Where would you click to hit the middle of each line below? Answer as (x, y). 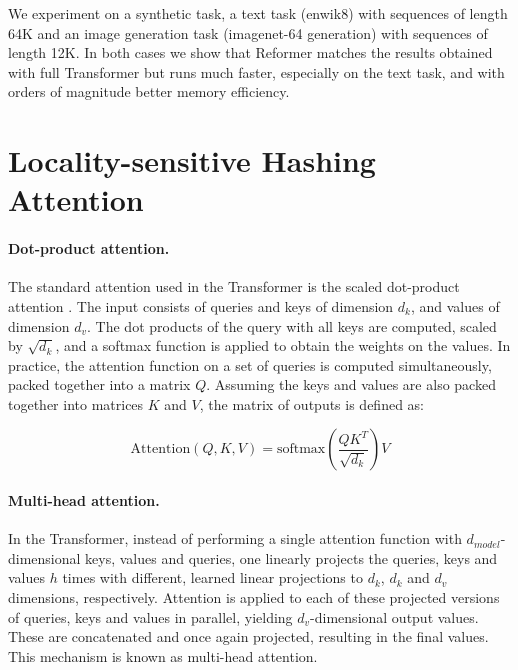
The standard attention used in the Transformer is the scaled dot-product (234, 286)
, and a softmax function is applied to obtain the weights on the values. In (283, 345)
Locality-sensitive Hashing (192, 160)
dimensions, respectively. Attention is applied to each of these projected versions (254, 597)
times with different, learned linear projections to (212, 577)
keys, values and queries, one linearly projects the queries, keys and (291, 557)
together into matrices (76, 403)
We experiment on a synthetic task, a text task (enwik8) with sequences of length (258, 13)
